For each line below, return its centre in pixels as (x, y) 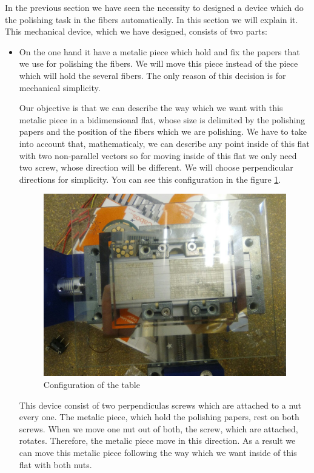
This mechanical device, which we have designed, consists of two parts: (136, 31)
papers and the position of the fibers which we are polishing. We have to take (163, 131)
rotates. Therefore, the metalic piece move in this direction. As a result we (157, 441)
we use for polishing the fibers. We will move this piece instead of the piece (159, 63)
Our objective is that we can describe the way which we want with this (151, 108)
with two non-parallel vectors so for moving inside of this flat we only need (158, 155)
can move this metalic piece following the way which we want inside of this (158, 453)
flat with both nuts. (55, 464)
